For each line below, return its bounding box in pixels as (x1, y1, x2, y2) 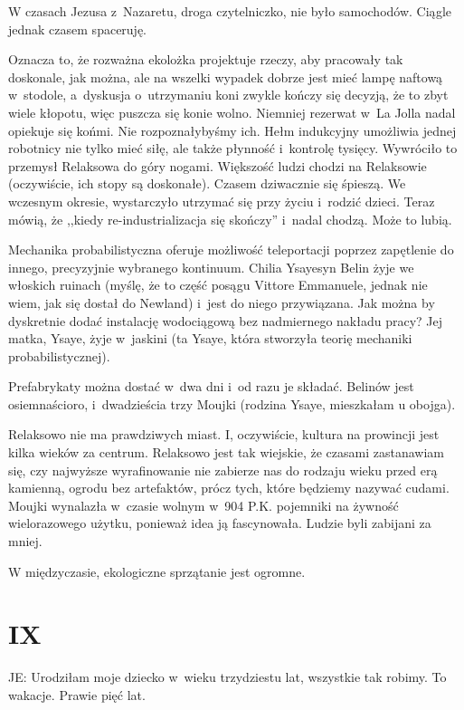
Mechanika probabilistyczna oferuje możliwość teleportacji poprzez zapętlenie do (8, 240, 454, 259)
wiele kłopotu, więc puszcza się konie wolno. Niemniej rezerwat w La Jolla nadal (8, 102, 456, 121)
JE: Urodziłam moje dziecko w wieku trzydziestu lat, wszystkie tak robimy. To (8, 667, 447, 686)
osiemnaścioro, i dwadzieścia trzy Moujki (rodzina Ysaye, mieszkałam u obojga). (8, 394, 456, 413)
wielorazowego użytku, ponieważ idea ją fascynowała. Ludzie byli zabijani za (8, 513, 431, 532)
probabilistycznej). (8, 346, 110, 365)
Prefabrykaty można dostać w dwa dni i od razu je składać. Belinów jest (8, 377, 414, 396)
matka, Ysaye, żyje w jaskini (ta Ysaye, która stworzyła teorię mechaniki (8, 329, 412, 348)
